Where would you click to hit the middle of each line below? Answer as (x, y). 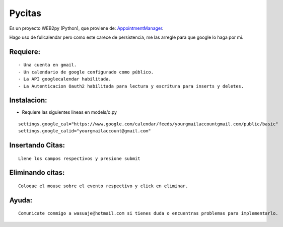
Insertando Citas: (37, 145)
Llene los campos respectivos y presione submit (79, 158)
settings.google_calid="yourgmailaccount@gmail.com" (85, 131)
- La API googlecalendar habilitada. (65, 79)
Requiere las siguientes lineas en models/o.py (69, 112)
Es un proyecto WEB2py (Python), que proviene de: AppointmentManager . (86, 28)
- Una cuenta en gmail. (48, 65)
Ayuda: (21, 200)
